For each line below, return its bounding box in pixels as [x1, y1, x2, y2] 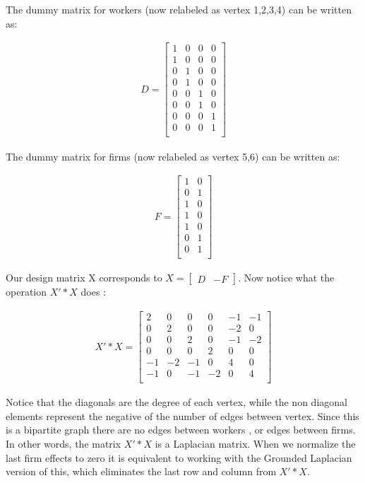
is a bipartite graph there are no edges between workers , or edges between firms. [6, 422, 356, 437]
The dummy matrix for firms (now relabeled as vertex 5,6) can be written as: [6, 149, 340, 163]
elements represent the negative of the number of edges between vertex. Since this [6, 408, 359, 423]
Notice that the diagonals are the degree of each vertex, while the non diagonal [6, 395, 347, 409]
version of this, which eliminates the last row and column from [6, 464, 277, 479]
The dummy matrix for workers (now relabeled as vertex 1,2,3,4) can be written [6, 2, 352, 16]
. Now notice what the [238, 270, 335, 285]
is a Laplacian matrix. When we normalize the [155, 436, 356, 450]
